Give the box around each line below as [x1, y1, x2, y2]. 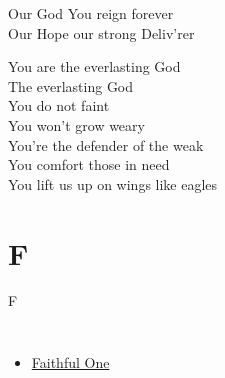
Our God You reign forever [8, 3, 174, 23]
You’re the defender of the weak [8, 134, 204, 155]
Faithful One [31, 352, 110, 373]
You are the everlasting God [8, 56, 181, 77]
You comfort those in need [8, 154, 170, 175]
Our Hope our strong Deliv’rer [8, 22, 195, 43]
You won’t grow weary [8, 114, 145, 135]
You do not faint [8, 95, 110, 116]
